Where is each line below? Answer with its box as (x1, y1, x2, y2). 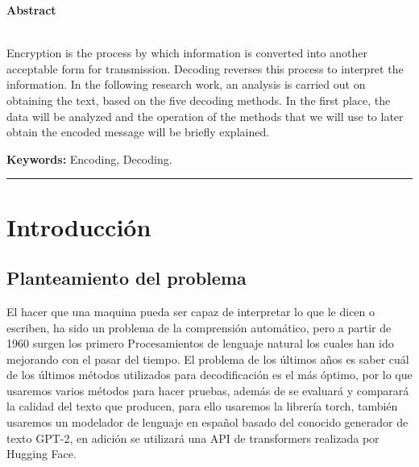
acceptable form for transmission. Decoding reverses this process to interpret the (6, 60, 404, 77)
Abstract (6, 2, 56, 18)
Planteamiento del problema (6, 265, 247, 290)
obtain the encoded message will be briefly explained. (6, 123, 270, 140)
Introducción (6, 210, 151, 243)
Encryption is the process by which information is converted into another (6, 44, 367, 61)
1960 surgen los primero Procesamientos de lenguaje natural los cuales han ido (6, 335, 394, 352)
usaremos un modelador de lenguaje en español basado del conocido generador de (6, 414, 409, 431)
